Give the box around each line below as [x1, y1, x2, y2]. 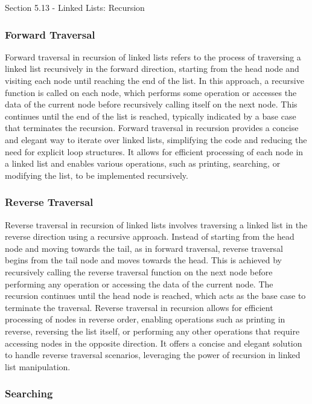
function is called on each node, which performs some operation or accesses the [5, 86, 297, 98]
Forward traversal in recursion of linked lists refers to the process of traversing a [5, 50, 301, 63]
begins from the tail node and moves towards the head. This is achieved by [5, 254, 282, 266]
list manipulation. [5, 360, 71, 373]
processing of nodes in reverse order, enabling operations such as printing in [5, 313, 285, 325]
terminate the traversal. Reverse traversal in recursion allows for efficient [5, 301, 273, 313]
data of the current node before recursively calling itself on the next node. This [5, 98, 298, 111]
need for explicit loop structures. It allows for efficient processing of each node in [5, 145, 304, 158]
